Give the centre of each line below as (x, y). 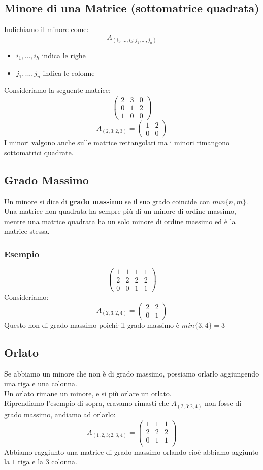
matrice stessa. (27, 231)
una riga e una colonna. (41, 383)
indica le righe (64, 55)
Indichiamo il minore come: (46, 29)
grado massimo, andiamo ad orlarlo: (60, 414)
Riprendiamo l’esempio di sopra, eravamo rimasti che (87, 403)
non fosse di (223, 403)
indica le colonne (69, 72)
